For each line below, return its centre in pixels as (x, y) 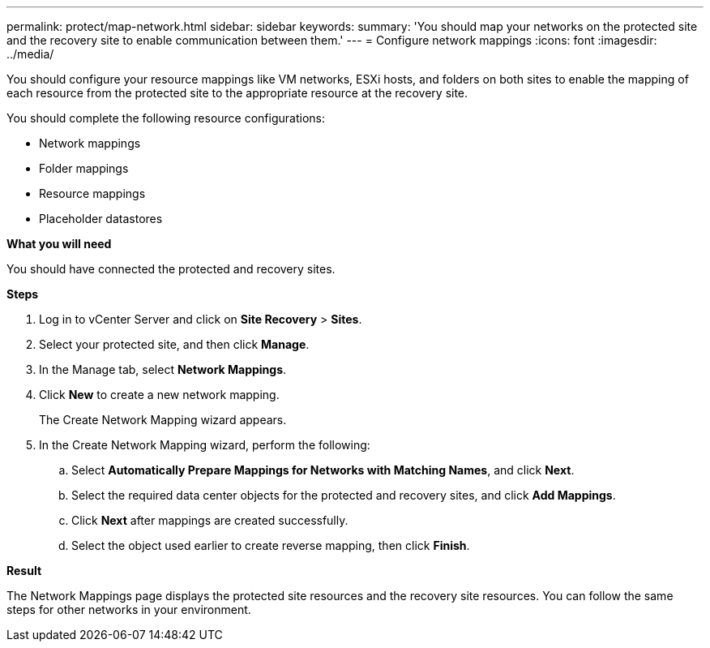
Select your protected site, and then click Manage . (174, 344)
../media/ (30, 54)
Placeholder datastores (101, 219)
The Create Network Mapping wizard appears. (163, 420)
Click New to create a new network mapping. (159, 395)
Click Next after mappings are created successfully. (210, 520)
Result (24, 571)
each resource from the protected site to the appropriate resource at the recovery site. (237, 93)
